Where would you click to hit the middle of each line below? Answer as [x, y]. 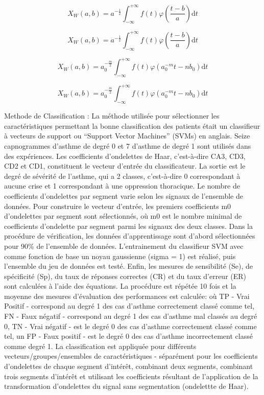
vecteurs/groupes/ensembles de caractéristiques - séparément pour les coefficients [131, 356]
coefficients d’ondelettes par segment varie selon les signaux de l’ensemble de [124, 195]
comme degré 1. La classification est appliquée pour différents [100, 346]
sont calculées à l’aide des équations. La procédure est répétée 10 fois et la [120, 286]
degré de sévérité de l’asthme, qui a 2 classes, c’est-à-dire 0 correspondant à [122, 176]
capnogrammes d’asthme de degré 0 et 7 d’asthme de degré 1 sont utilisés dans [128, 145]
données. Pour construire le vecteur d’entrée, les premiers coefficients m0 [118, 206]
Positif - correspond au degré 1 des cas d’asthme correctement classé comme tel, [129, 306]
